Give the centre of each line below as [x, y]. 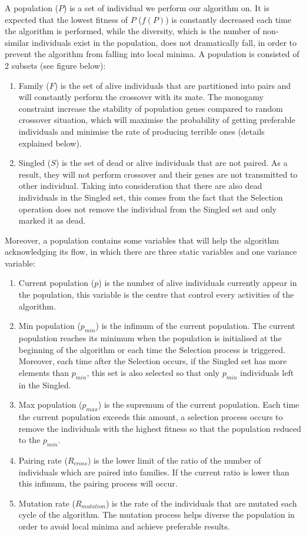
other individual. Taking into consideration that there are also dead [140, 186]
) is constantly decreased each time [228, 19]
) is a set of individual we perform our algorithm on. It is [167, 8]
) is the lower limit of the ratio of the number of [174, 460]
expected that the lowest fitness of [66, 19]
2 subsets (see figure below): [55, 65]
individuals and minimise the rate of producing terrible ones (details [142, 131]
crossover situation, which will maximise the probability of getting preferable [157, 120]
